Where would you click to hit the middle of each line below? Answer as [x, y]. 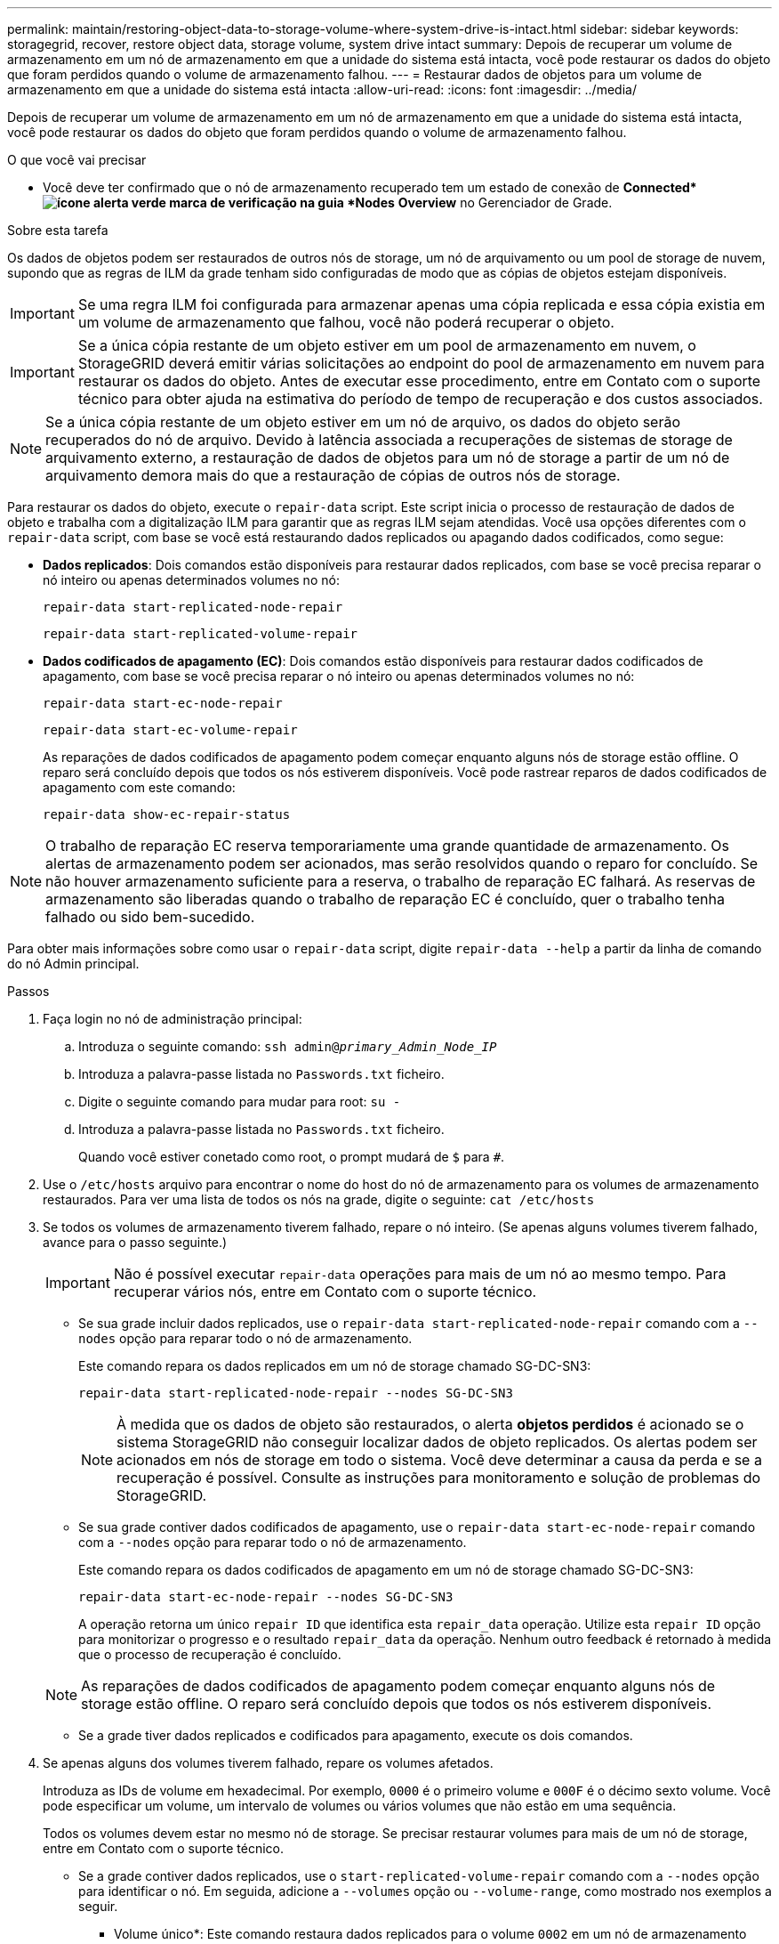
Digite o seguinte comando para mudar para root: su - [240, 1102]
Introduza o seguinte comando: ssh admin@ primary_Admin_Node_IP [288, 1046]
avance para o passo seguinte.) [135, 1242]
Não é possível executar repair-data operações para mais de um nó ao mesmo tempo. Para [420, 1274]
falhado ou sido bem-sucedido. [150, 917]
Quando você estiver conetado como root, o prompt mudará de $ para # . [292, 1157]
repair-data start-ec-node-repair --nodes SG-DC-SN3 [266, 1597]
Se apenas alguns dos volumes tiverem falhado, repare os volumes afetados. [268, 1763]
